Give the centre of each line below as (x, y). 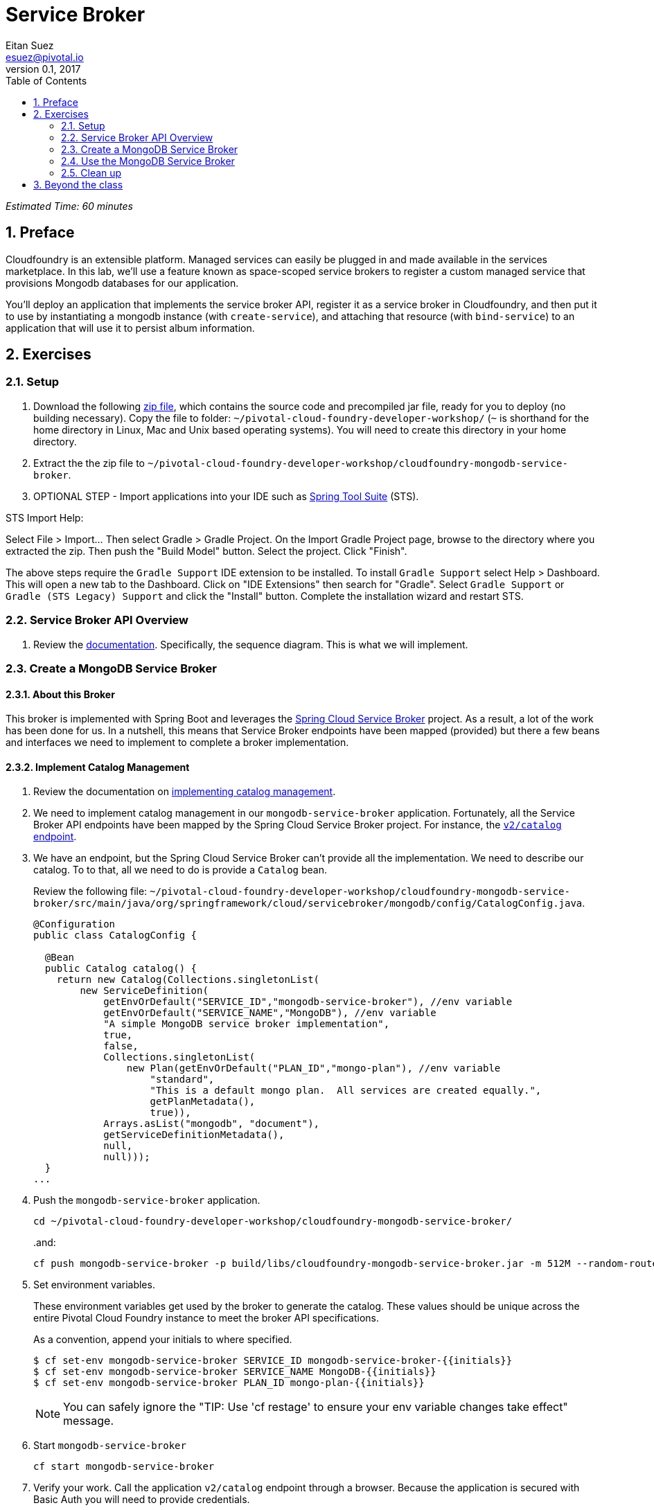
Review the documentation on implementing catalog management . (185, 792)
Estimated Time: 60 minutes (69, 206)
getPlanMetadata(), (203, 1102)
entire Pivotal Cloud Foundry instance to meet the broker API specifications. (206, 1318)
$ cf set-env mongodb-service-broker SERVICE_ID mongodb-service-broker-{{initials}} (273, 1361)
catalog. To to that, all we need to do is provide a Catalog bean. (180, 870)
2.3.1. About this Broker (60, 694)
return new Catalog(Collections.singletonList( (188, 980)
